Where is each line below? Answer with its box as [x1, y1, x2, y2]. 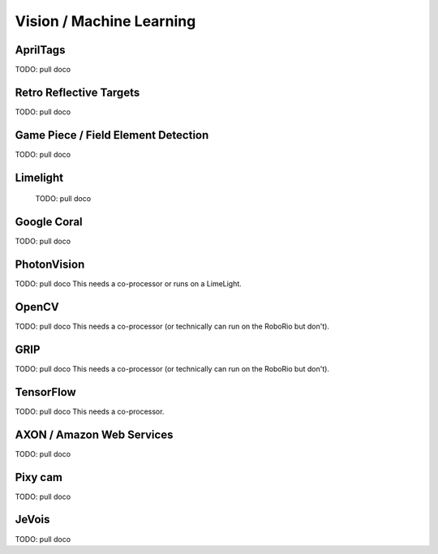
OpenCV [15, 300, 60, 314]
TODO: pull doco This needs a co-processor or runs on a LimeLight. [15, 279, 243, 289]
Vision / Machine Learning [15, 12, 196, 30]
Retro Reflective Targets [15, 85, 140, 99]
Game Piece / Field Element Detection [15, 128, 209, 142]
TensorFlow [15, 385, 76, 399]
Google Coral [15, 215, 83, 229]
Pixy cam [15, 470, 63, 484]
